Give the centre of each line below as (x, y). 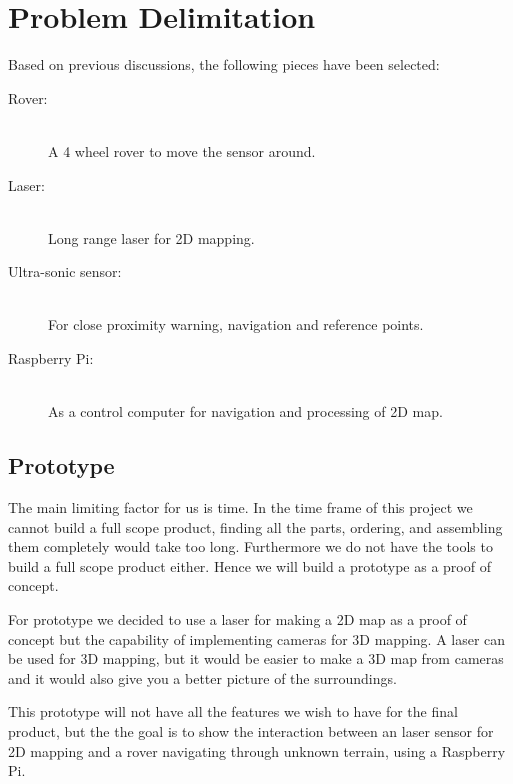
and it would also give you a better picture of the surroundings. (202, 677)
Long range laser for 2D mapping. (151, 237)
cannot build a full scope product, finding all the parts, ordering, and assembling (255, 526)
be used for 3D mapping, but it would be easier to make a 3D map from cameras (256, 658)
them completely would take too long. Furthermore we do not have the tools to (250, 546)
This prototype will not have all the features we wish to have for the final (233, 711)
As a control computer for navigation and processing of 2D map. (245, 411)
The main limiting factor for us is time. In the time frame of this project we (240, 507)
